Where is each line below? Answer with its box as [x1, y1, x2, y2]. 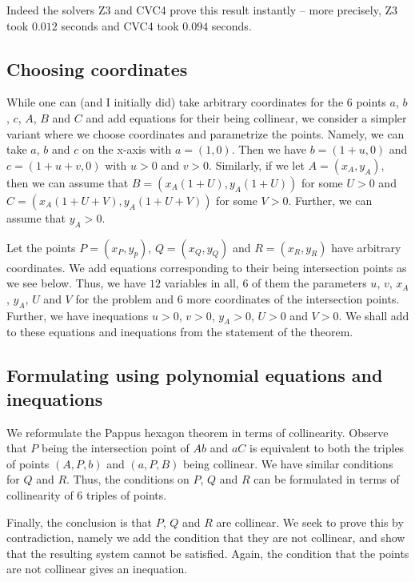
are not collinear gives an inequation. [6, 560, 188, 577]
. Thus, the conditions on [66, 471, 190, 488]
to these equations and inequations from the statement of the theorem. [6, 323, 353, 340]
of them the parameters [252, 275, 367, 291]
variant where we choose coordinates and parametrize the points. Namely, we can [6, 125, 405, 142]
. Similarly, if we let [209, 156, 305, 173]
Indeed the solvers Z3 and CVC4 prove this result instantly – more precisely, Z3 [6, 2, 398, 18]
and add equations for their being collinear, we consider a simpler [86, 109, 407, 126]
